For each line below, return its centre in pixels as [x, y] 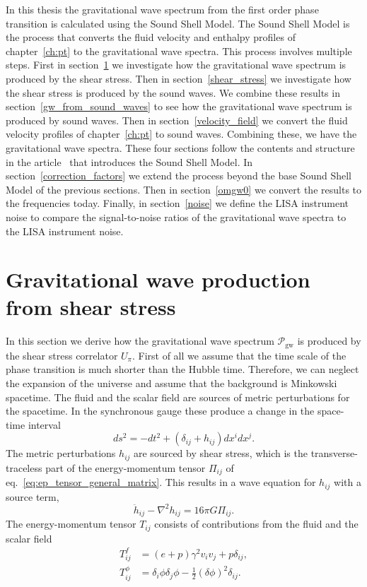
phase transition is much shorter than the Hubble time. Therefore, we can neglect [182, 369]
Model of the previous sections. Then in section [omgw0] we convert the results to [183, 189]
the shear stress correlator [62, 355]
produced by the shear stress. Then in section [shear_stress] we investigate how [179, 78]
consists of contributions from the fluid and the [256, 524]
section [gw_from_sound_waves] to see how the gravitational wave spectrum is [179, 106]
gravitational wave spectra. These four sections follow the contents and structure [180, 147]
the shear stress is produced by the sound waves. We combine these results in [173, 92]
